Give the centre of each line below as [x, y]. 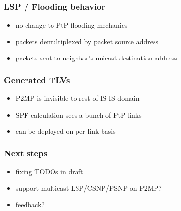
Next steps [26, 153]
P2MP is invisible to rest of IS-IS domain [78, 98]
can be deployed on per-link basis [65, 131]
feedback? [30, 204]
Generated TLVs [37, 79]
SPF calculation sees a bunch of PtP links [78, 114]
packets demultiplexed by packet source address [87, 41]
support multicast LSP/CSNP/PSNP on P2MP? [89, 188]
